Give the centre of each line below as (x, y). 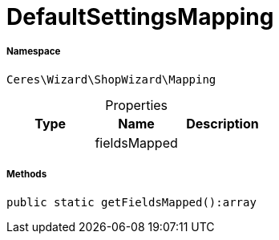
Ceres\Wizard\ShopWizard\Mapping (111, 79)
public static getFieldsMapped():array (131, 202)
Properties (137, 105)
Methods (27, 175)
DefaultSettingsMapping (140, 17)
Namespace (34, 52)
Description (222, 123)
